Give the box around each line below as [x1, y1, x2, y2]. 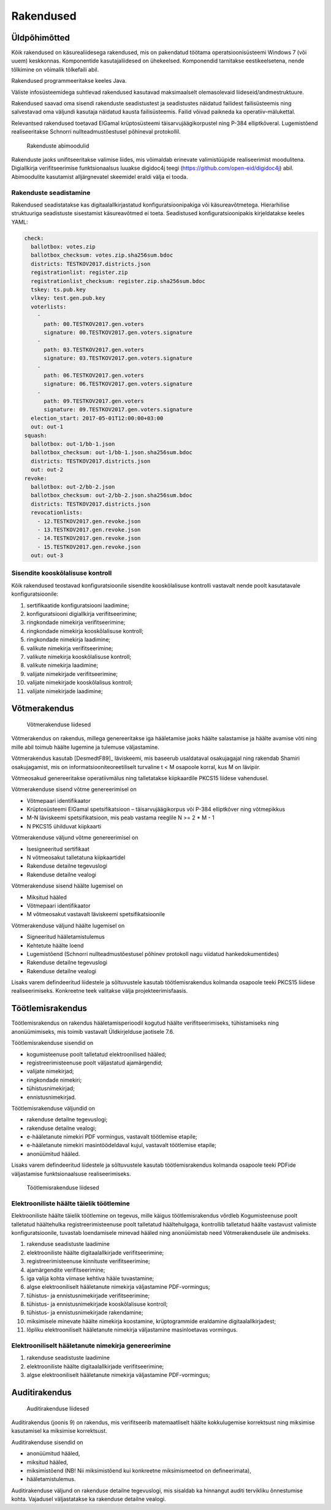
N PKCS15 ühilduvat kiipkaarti [26, 822, 101, 830]
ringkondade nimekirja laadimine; [26, 636, 111, 643]
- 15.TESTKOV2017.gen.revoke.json [37, 543, 141, 550]
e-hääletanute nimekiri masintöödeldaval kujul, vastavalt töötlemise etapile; [26, 1142, 217, 1149]
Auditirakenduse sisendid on [11, 1438, 83, 1446]
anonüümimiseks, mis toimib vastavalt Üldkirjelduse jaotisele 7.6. [11, 1028, 175, 1035]
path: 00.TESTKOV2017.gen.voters [44, 321, 144, 327]
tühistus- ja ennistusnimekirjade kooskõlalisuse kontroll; [26, 1300, 168, 1308]
